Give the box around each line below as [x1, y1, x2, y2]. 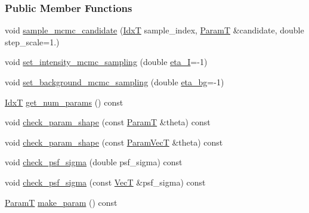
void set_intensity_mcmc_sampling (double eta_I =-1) [5, 55, 208, 68]
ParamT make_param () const [5, 196, 118, 208]
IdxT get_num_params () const [5, 95, 123, 108]
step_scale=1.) [5, 35, 60, 48]
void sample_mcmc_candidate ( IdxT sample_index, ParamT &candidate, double [5, 24, 304, 36]
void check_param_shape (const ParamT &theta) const [5, 116, 211, 128]
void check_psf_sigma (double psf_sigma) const [5, 156, 183, 168]
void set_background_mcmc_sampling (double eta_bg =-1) [5, 76, 224, 88]
